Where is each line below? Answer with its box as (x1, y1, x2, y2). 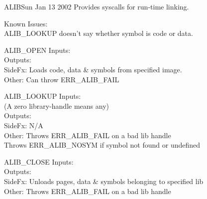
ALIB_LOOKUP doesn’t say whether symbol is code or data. (4, 28, 193, 38)
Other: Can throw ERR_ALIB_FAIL (4, 74, 119, 84)
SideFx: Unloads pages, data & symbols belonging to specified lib (4, 176, 204, 186)
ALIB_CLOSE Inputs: (4, 156, 74, 167)
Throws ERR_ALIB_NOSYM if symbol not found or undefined (4, 140, 201, 150)
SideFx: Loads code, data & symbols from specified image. (4, 64, 182, 74)
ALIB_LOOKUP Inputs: (4, 91, 81, 101)
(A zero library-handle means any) (4, 100, 109, 111)
